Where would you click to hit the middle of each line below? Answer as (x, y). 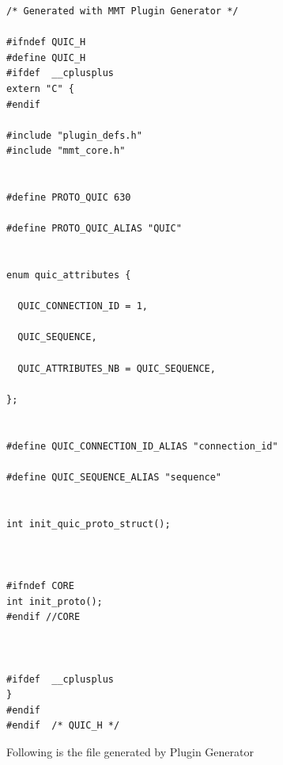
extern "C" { (40, 88)
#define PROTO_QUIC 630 (69, 198)
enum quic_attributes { (69, 275)
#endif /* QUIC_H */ (63, 726)
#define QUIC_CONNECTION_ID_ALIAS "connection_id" (142, 446)
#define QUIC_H (46, 57)
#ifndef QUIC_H (46, 42)
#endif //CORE (43, 617)
